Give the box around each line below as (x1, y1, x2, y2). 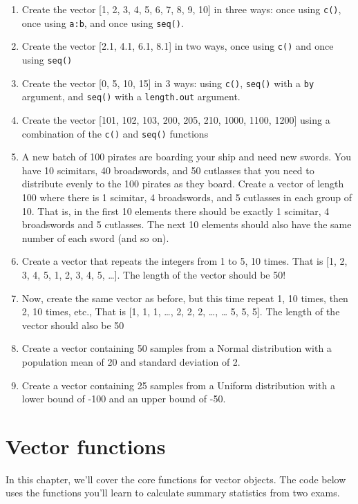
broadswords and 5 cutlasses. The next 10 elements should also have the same (21, 217, 352, 232)
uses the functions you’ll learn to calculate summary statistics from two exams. (6, 485, 340, 500)
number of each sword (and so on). (21, 230, 169, 245)
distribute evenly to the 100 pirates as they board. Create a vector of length (21, 176, 344, 191)
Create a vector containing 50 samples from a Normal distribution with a (21, 341, 332, 355)
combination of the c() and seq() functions (21, 126, 209, 140)
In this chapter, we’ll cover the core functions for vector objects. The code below (6, 472, 346, 486)
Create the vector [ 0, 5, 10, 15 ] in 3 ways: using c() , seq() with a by (21, 75, 314, 90)
